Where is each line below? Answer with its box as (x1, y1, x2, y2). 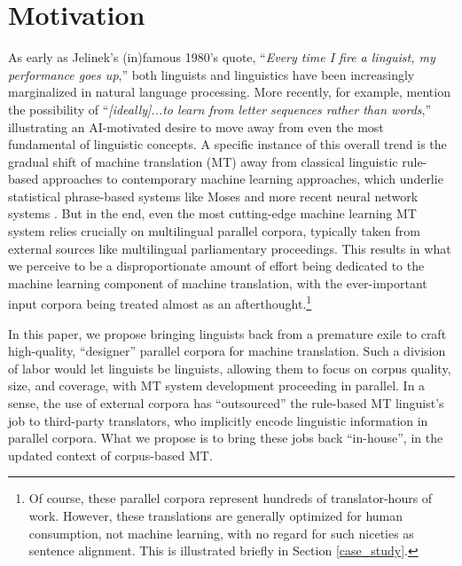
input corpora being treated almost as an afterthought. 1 (8, 292, 312, 313)
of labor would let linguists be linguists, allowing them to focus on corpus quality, (8, 358, 451, 377)
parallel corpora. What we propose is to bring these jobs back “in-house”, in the (8, 428, 443, 447)
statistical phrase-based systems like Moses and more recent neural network (8, 186, 419, 205)
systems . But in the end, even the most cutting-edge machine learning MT (8, 204, 417, 223)
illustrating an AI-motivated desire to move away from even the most (8, 117, 384, 136)
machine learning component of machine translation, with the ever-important (8, 273, 427, 292)
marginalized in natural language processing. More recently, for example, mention (8, 83, 450, 101)
